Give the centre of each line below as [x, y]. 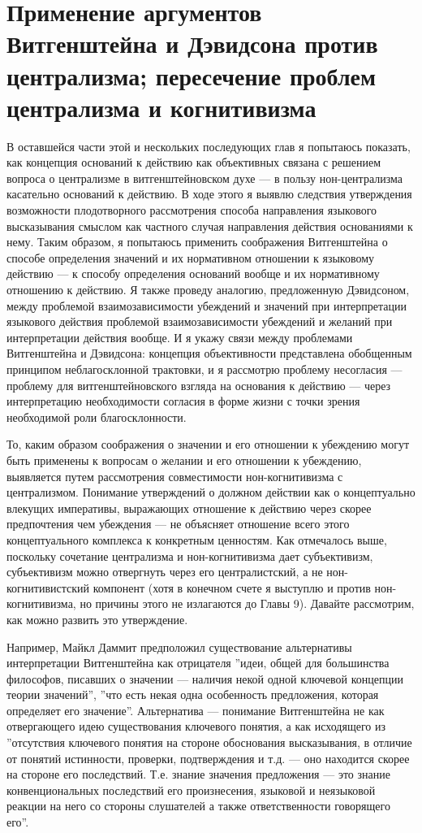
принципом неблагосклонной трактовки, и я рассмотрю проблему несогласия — [205, 369]
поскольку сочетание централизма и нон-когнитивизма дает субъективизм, [190, 555]
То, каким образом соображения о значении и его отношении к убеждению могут [208, 444]
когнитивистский [48, 587]
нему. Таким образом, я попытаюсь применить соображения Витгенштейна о [197, 242]
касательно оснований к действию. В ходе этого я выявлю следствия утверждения [209, 194]
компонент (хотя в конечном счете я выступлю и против [232, 587]
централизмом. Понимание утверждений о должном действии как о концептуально [211, 492]
